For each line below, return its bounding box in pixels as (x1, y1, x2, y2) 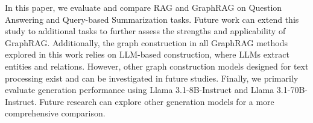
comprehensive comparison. (5, 107, 106, 119)
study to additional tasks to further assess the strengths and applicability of (5, 25, 286, 37)
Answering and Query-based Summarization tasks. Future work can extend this (5, 13, 299, 25)
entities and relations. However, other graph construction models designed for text (5, 59, 309, 72)
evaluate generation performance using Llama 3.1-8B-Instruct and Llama (5, 83, 274, 96)
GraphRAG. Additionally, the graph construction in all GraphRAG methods (5, 36, 288, 49)
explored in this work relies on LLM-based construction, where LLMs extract (5, 48, 289, 61)
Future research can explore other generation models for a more (39, 95, 274, 107)
